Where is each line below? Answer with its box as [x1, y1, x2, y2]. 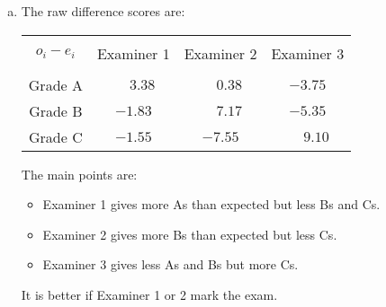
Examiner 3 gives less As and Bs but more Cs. [42, 255, 299, 274]
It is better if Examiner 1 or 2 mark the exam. [21, 285, 278, 303]
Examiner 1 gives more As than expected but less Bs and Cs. [42, 195, 381, 214]
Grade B [29, 100, 83, 121]
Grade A [28, 74, 83, 95]
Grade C [29, 126, 83, 147]
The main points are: [21, 164, 138, 183]
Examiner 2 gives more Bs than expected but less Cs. [42, 224, 337, 243]
